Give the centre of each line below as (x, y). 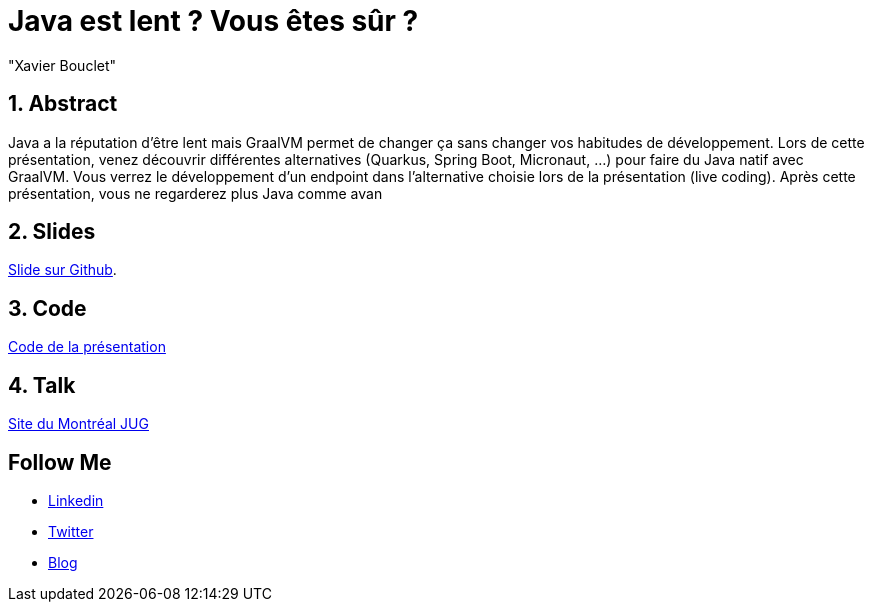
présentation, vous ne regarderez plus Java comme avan (195, 193)
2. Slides (52, 232)
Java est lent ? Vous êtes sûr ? (213, 21)
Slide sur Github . (62, 270)
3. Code (47, 308)
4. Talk (42, 385)
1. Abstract (63, 104)
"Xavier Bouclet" (62, 65)
